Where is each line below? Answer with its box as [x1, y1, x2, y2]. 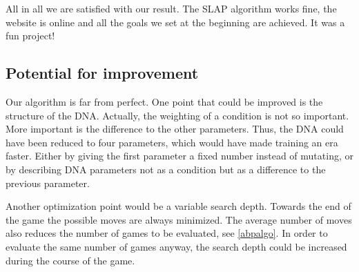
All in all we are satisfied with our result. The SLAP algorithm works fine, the [6, 1, 337, 15]
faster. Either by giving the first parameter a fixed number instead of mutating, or [6, 148, 353, 163]
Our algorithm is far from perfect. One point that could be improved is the [6, 94, 323, 108]
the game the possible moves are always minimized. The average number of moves [6, 212, 352, 226]
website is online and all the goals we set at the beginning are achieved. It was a [6, 14, 345, 29]
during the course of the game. [6, 253, 135, 267]
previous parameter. [6, 175, 90, 190]
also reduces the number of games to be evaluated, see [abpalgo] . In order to [6, 226, 328, 240]
